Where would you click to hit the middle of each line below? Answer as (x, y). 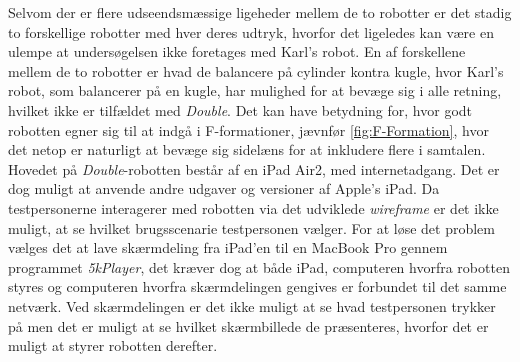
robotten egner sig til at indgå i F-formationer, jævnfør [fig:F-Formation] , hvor (248, 129)
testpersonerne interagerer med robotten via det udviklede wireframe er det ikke (253, 207)
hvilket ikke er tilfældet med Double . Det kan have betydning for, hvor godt (240, 109)
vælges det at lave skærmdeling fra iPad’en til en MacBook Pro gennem (228, 247)
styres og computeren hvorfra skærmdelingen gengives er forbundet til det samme (257, 286)
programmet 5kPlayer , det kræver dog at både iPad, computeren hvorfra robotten (259, 266)
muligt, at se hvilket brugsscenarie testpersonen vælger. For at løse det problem (251, 227)
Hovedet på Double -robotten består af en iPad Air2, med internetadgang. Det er (254, 168)
